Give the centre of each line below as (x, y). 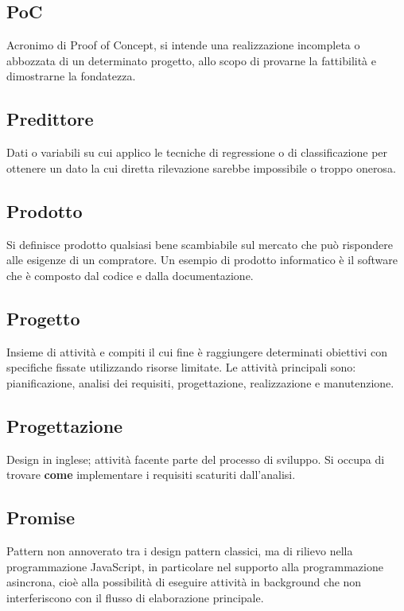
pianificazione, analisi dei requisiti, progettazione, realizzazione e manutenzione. (200, 382)
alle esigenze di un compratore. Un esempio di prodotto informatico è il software (202, 260)
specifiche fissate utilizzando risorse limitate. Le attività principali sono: (181, 367)
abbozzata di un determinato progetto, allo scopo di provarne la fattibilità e (191, 60)
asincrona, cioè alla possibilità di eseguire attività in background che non (184, 582)
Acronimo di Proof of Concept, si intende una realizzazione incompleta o (183, 45)
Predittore (50, 119)
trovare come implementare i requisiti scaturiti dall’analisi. (151, 475)
